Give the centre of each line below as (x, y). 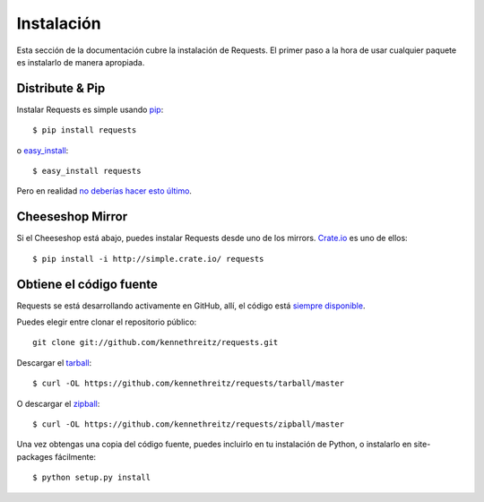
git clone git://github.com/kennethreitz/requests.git (156, 342)
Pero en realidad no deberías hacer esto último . (104, 191)
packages (35, 456)
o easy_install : (43, 150)
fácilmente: (76, 456)
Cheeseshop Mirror (72, 216)
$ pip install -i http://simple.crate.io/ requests (148, 259)
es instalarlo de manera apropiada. (81, 62)
